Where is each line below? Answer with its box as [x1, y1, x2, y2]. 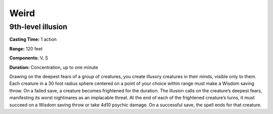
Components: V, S [9, 55, 48, 61]
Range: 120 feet [9, 45, 43, 51]
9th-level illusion [9, 22, 68, 31]
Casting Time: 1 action [9, 36, 57, 42]
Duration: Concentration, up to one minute [9, 64, 99, 70]
